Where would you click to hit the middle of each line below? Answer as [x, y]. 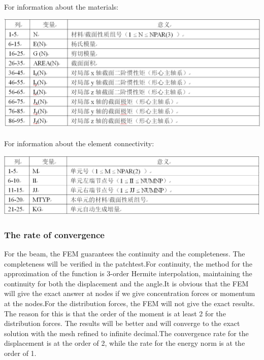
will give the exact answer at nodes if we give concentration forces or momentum [130, 293]
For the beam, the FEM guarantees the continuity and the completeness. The [125, 254]
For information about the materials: [61, 6]
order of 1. [20, 353]
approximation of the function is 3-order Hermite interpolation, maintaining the [128, 273]
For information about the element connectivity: [79, 143]
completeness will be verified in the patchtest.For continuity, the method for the [128, 263]
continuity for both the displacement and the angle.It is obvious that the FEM [126, 283]
